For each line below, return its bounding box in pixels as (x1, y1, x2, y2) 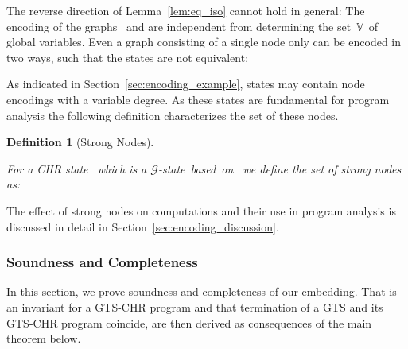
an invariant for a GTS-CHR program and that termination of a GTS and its (6, 298, 383, 315)
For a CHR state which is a (6, 160, 147, 176)
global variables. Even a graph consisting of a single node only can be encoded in (6, 33, 402, 50)
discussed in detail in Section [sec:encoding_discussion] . (6, 218, 279, 235)
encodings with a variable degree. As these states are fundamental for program (6, 91, 390, 107)
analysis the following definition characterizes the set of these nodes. (6, 107, 339, 123)
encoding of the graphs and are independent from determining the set (6, 17, 352, 34)
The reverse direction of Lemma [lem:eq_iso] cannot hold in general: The (6, 2, 365, 18)
